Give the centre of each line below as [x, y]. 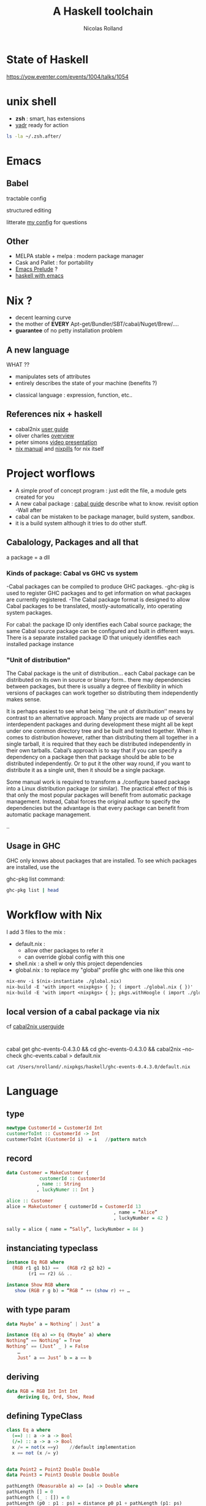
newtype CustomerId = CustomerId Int [55, 1128]
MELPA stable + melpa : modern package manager [79, 256]
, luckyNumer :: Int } [66, 1190]
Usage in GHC [33, 846]
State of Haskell [48, 59]
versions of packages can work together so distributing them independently [102, 693]
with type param [38, 1310]
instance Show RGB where [38, 1285]
